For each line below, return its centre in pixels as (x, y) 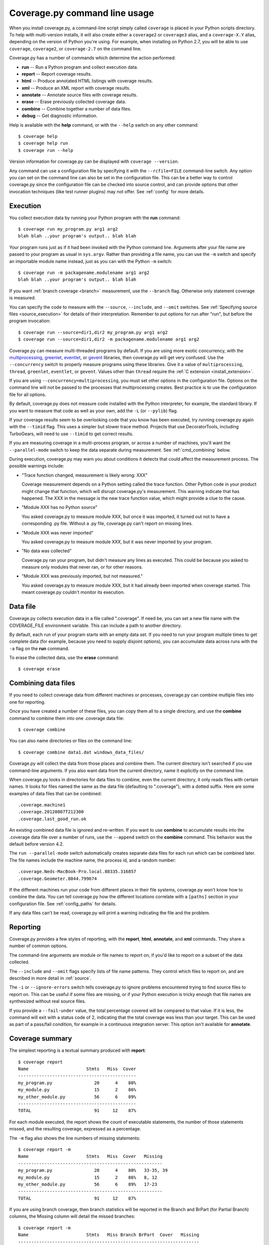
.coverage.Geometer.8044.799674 (58, 878)
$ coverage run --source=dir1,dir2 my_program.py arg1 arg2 (93, 332)
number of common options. (38, 946)
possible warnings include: (37, 466)
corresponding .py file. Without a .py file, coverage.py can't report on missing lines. (107, 523)
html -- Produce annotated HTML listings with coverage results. (87, 81)
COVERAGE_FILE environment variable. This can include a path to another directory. (95, 625)
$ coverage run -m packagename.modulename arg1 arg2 (84, 273)
